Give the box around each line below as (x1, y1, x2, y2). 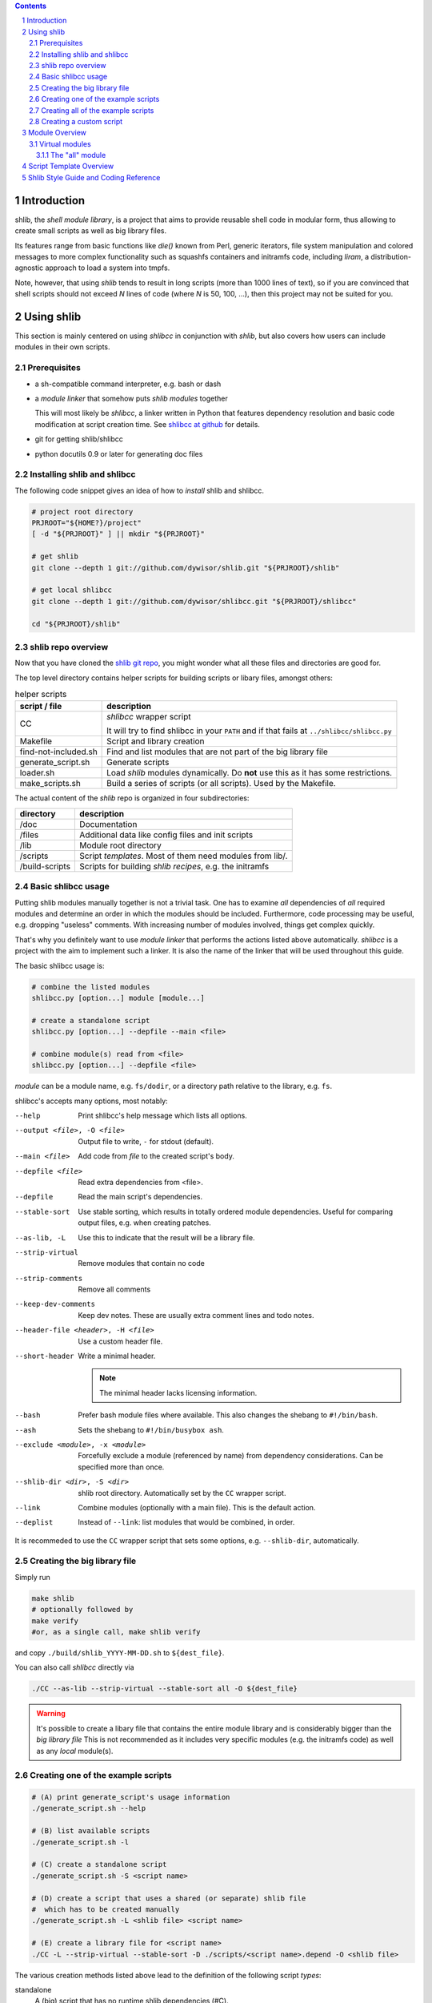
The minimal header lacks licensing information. (99, 1388, 258, 1397)
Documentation (79, 818, 138, 829)
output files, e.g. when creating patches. (78, 1218, 211, 1227)
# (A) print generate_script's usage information (31, 1793, 230, 1802)
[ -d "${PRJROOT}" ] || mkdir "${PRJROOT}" (31, 530, 206, 538)
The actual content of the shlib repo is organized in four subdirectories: (14, 793, 250, 803)
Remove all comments (78, 1284, 151, 1294)
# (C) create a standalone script (31, 1860, 167, 1869)
